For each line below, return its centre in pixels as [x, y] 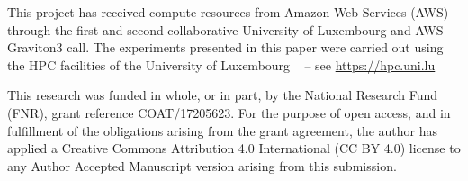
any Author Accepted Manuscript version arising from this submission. [202, 165]
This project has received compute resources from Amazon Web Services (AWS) [228, 12]
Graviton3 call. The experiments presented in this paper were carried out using [225, 47]
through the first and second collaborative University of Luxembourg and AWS [225, 29]
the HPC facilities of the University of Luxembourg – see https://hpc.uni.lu [221, 64]
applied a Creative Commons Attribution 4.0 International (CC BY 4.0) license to [234, 148]
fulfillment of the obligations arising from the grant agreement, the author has [223, 130]
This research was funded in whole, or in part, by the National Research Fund [223, 95]
